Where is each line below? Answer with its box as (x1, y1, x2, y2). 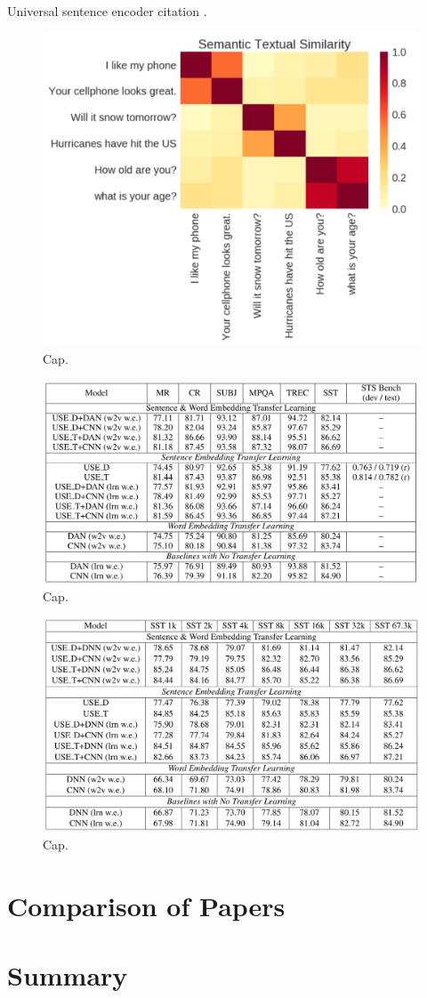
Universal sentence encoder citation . (7, 2, 207, 20)
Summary (7, 957, 128, 994)
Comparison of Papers (7, 887, 286, 923)
